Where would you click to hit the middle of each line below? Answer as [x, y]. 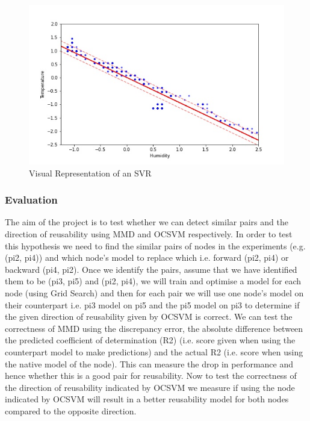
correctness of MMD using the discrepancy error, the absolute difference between [154, 328]
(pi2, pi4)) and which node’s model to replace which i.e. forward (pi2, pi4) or [147, 257]
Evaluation [31, 200]
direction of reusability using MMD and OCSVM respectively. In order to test [149, 234]
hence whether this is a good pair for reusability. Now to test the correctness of [151, 376]
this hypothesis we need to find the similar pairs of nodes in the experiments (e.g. [155, 245]
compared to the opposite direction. [71, 410]
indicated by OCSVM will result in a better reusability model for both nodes [147, 399]
